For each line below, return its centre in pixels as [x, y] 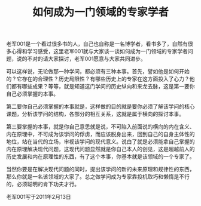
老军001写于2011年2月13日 [39, 197]
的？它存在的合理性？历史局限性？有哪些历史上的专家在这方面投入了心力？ [98, 79]
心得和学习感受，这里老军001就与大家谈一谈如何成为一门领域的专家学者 [100, 51]
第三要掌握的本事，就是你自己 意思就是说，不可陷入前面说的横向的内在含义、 [100, 127]
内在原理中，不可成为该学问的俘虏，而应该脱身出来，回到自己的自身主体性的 [100, 134]
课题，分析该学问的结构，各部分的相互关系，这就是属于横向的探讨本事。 [95, 114]
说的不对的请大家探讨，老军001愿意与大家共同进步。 [81, 59]
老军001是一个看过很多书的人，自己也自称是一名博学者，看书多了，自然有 [97, 44]
